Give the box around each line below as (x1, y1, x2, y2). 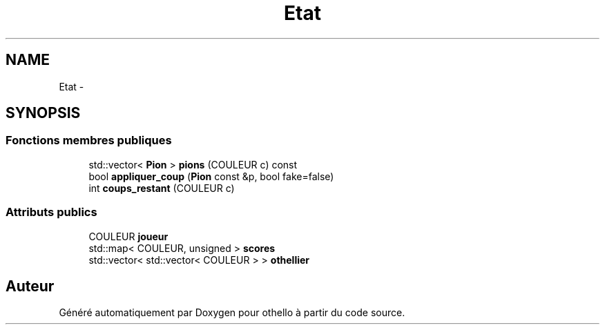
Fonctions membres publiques (6, 133, 172, 148)
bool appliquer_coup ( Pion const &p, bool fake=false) (88, 170, 334, 182)
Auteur (6, 277, 55, 295)
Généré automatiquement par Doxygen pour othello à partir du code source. (59, 307, 405, 319)
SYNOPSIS (6, 104, 81, 122)
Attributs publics (6, 205, 97, 220)
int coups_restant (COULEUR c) (88, 182, 235, 194)
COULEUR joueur (88, 230, 169, 242)
